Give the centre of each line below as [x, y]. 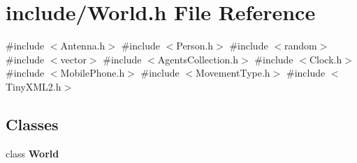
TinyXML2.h [34, 86]
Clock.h [326, 59]
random [300, 46]
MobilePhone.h [93, 73]
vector [73, 59]
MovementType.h [233, 73]
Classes [32, 124]
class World [32, 153]
